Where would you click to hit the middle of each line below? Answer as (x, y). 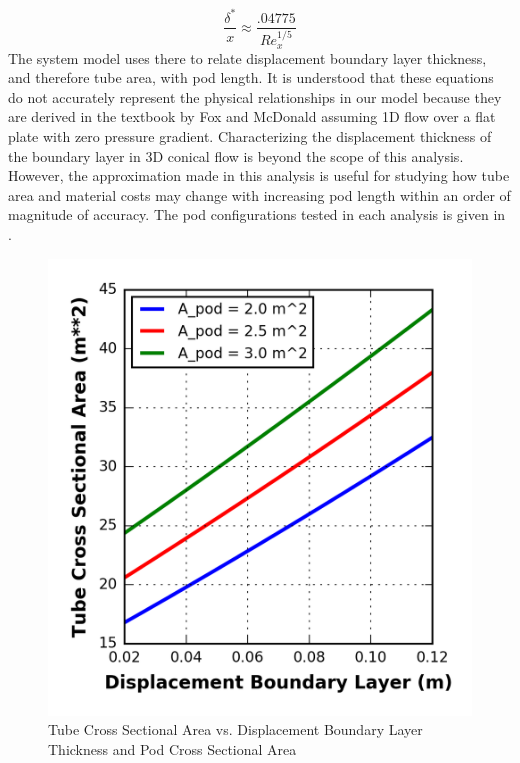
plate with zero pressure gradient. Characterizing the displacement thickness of (250, 136)
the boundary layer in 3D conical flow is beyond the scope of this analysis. (236, 155)
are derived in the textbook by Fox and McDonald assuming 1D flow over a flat (252, 116)
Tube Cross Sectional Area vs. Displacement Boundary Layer (235, 729)
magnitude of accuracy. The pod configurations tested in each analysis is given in (257, 214)
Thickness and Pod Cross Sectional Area (172, 748)
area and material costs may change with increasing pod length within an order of (259, 194)
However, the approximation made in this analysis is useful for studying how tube (259, 175)
